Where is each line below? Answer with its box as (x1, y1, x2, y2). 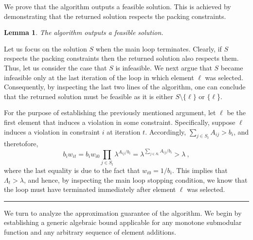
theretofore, (4, 138, 38, 148)
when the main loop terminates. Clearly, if (95, 43, 222, 53)
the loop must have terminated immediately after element (4, 184, 176, 194)
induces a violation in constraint (4, 126, 100, 137)
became (220, 62, 243, 72)
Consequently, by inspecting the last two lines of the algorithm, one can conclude (4, 82, 246, 92)
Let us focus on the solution (4, 43, 87, 53)
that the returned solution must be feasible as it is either (4, 91, 173, 101)
